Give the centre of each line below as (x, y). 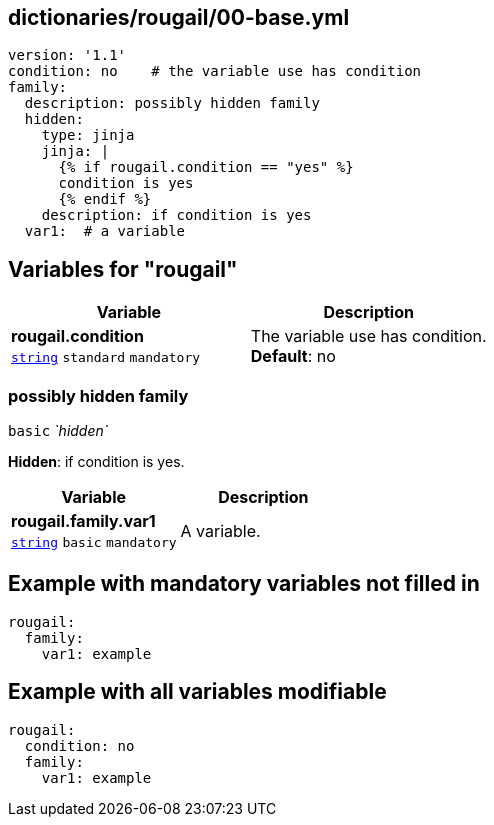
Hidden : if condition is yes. (96, 462)
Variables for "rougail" (123, 269)
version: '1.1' (67, 55)
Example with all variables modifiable (197, 692)
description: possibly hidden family (172, 103)
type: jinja (88, 135)
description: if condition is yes (176, 215)
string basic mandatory (94, 543)
